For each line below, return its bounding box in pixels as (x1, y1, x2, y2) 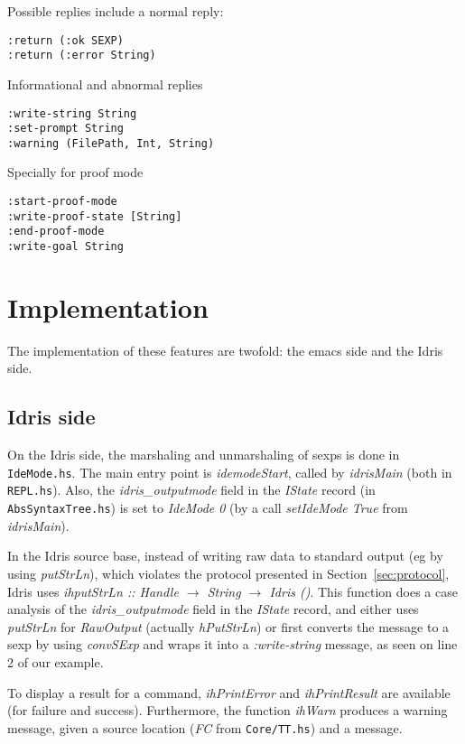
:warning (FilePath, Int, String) (7, 136, 215, 150)
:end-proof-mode (7, 225, 105, 238)
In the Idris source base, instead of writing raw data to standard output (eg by (7, 546, 443, 565)
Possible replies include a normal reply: (7, 2, 224, 20)
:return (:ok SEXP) (7, 33, 124, 47)
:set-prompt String (7, 122, 124, 135)
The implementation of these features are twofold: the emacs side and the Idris (7, 340, 443, 359)
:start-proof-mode (7, 195, 117, 209)
